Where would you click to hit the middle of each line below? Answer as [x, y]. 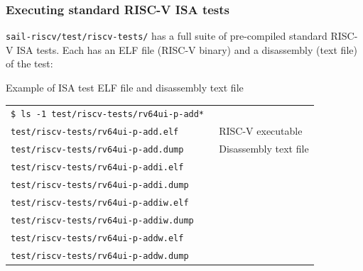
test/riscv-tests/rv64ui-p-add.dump [97, 150]
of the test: [29, 63]
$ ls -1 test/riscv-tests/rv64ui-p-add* [108, 115]
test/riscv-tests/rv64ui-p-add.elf [95, 132]
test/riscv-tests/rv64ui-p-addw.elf [97, 238]
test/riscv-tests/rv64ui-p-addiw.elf [100, 203]
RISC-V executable [261, 131]
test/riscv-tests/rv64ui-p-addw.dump [100, 256]
